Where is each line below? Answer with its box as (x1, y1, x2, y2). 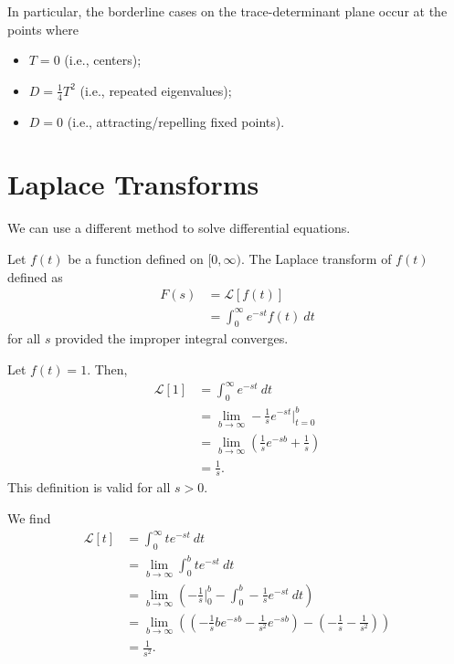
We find (7, 508, 51, 527)
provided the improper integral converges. (55, 329, 289, 348)
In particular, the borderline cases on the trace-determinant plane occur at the (7, 2, 448, 20)
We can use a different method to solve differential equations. (7, 218, 351, 237)
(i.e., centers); (64, 50, 142, 69)
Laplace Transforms (7, 165, 259, 203)
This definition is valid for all (7, 478, 171, 497)
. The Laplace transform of (240, 248, 392, 268)
